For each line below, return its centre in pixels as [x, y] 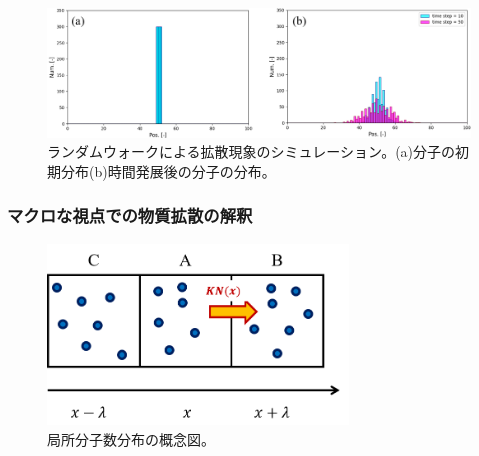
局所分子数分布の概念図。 [131, 438]
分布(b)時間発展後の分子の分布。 [168, 170]
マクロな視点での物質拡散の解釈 [130, 215]
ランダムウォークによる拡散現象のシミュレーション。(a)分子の [251, 151]
